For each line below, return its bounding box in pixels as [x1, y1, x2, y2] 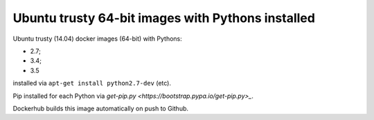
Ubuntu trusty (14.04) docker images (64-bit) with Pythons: [12, 34, 183, 43]
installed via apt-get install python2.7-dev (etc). [12, 79, 172, 88]
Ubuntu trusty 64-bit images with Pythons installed [12, 10, 315, 26]
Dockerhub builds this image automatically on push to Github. [12, 104, 189, 112]
